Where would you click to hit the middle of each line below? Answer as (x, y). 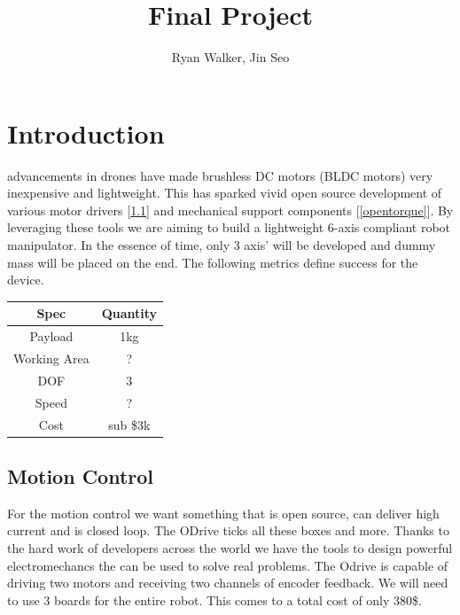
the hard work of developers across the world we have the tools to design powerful (230, 548)
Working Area (51, 358)
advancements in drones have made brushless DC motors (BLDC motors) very (220, 175)
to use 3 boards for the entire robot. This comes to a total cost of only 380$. (214, 599)
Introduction (86, 132)
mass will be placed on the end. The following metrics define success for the (213, 262)
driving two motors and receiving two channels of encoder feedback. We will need (228, 583)
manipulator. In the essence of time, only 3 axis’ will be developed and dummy (222, 245)
